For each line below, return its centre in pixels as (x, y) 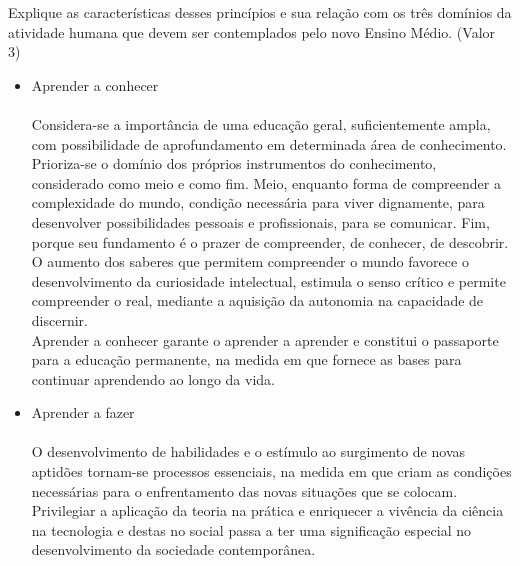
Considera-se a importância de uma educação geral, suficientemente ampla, (261, 123)
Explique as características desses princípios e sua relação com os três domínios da (260, 12)
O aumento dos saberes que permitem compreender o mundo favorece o (250, 261)
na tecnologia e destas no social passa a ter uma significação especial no (251, 529)
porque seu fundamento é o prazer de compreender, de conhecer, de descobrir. (270, 241)
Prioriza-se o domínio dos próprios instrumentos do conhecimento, (234, 163)
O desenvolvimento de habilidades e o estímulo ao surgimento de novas (248, 451)
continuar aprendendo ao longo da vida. (153, 378)
